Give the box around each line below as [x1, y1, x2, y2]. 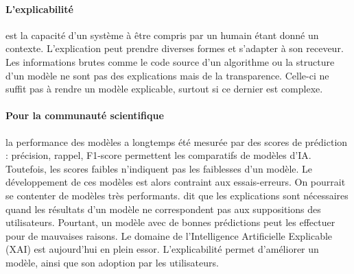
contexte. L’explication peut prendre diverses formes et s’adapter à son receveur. [5, 41, 344, 55]
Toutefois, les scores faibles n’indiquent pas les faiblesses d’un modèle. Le [5, 161, 313, 175]
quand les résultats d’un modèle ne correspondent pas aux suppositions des [5, 201, 321, 216]
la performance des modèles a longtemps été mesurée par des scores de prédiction [5, 134, 348, 149]
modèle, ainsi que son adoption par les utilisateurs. [5, 255, 219, 269]
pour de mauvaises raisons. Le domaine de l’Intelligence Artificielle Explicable [5, 228, 333, 242]
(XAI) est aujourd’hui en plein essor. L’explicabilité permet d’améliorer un [5, 242, 319, 256]
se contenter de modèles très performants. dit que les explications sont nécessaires [5, 188, 349, 202]
